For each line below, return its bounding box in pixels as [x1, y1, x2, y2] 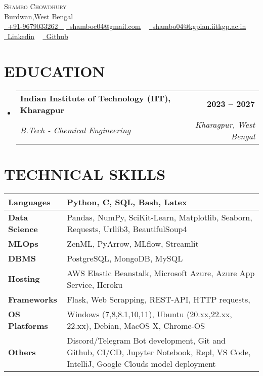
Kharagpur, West [195, 118, 255, 130]
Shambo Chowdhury [4, 1, 67, 11]
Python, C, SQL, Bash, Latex [67, 196, 187, 208]
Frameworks [8, 293, 57, 305]
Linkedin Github [8, 30, 68, 41]
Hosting [8, 273, 40, 285]
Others [8, 346, 36, 358]
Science [8, 222, 38, 235]
